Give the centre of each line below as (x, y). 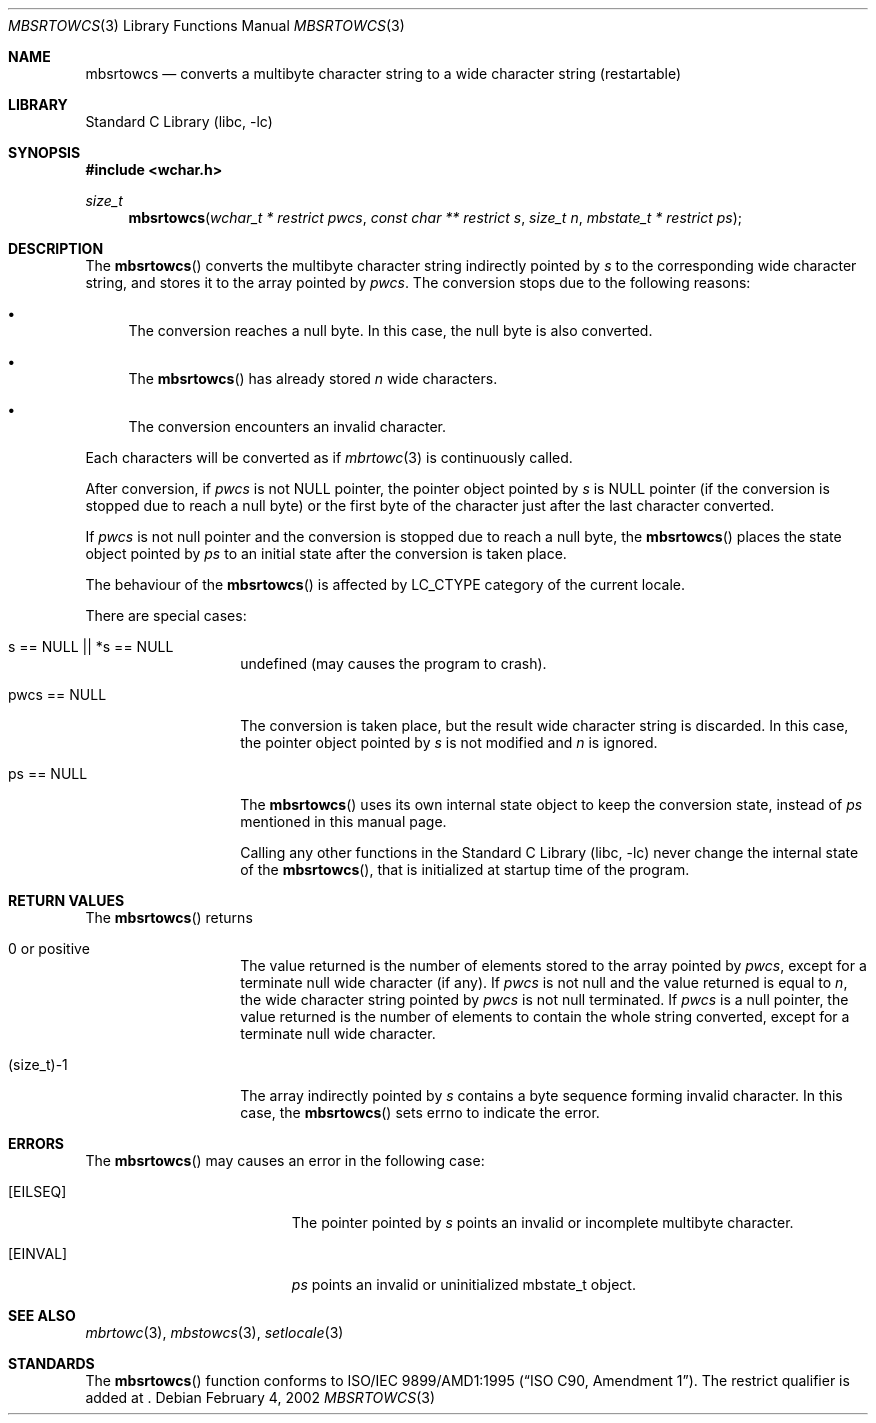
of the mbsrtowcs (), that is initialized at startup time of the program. (465, 869)
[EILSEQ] (37, 1191)
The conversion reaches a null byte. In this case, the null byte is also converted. (390, 330)
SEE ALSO (42, 1315)
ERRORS (36, 1143)
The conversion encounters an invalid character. (287, 426)
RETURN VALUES (66, 900)
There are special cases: (166, 615)
